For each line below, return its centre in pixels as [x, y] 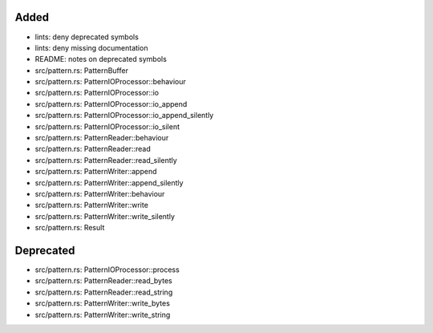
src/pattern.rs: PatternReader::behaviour [102, 138]
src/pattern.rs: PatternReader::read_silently [106, 160]
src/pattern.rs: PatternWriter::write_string [103, 315]
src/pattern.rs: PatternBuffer [81, 70]
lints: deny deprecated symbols [87, 37]
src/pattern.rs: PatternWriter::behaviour [100, 193]
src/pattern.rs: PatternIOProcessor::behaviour [110, 82]
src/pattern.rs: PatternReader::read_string [104, 292]
